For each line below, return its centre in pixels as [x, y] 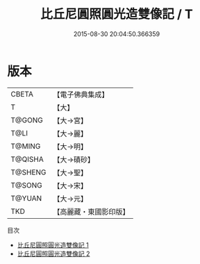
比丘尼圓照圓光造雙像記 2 [53, 254]
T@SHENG [28, 172]
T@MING [26, 146]
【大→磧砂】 [74, 159]
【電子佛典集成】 [81, 94]
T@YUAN [26, 198]
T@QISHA [27, 159]
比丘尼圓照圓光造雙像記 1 [53, 245]
